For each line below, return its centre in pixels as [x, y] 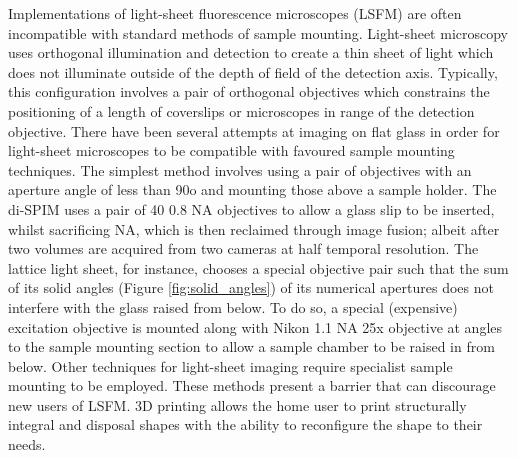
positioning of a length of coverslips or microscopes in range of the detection [241, 110]
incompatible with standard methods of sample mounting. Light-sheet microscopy [258, 32]
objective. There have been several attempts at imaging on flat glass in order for [254, 130]
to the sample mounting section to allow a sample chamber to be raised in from [251, 346]
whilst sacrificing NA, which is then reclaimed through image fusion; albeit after [254, 228]
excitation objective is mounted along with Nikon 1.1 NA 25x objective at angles [255, 326]
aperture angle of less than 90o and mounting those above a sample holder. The [252, 189]
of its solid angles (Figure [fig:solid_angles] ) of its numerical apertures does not [251, 287]
